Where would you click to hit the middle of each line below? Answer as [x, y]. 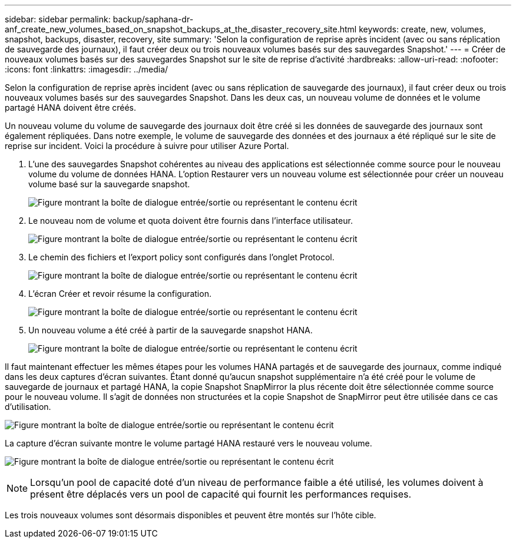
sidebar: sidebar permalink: [58, 19]
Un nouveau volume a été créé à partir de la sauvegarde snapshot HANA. [171, 330]
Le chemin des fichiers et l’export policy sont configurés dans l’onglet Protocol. [181, 257]
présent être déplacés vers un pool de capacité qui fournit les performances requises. [221, 494]
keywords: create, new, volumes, [422, 29]
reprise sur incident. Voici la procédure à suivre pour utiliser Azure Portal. [147, 146]
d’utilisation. [28, 407]
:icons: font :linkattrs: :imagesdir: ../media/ [87, 69]
